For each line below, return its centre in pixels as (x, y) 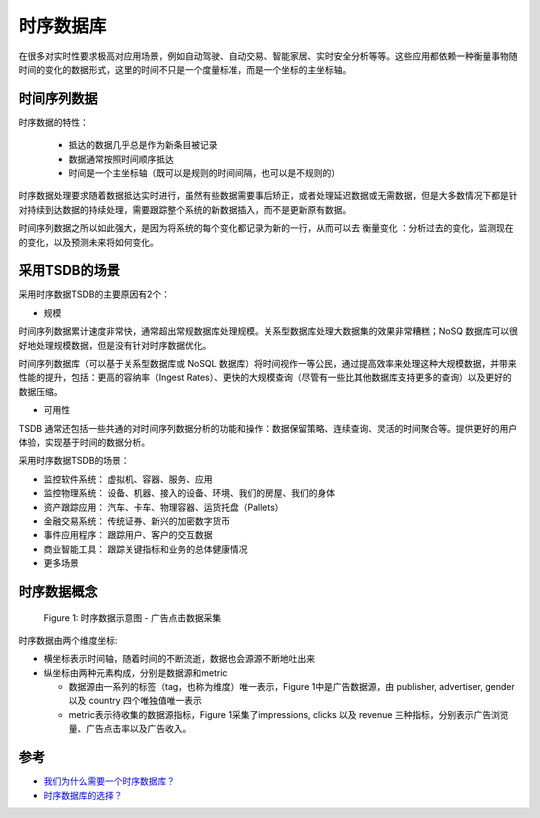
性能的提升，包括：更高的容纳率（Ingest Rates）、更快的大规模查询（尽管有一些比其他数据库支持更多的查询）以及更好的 (265, 377)
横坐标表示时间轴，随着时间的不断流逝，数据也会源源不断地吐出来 (179, 659)
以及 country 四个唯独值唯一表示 (135, 701)
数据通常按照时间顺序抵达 (121, 159)
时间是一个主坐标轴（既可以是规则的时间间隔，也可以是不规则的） (204, 173)
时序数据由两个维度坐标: (68, 640)
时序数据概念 (58, 591)
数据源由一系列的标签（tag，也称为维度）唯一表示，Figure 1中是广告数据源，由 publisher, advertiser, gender (291, 687)
